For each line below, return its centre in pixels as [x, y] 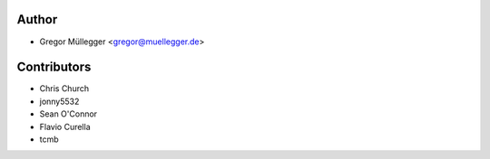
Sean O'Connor [69, 114]
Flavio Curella [65, 126]
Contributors [54, 67]
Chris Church [64, 89]
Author [37, 19]
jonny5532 [59, 101]
